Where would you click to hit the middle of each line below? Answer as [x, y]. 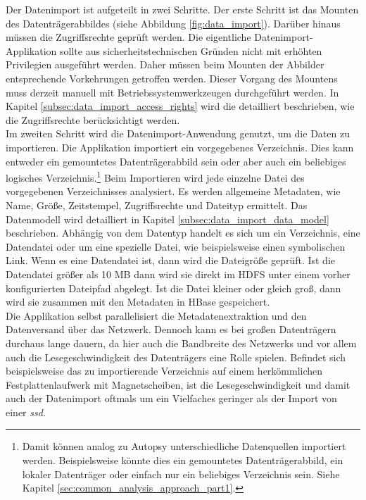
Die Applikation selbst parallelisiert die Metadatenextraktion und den [156, 315]
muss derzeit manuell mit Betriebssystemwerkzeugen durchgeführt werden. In [172, 92]
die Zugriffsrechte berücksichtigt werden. [93, 119]
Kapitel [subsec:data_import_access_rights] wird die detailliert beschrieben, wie [180, 106]
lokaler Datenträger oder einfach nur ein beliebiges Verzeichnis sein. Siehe [181, 474]
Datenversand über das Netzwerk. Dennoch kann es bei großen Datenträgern [171, 329]
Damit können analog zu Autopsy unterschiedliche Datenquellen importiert [184, 446]
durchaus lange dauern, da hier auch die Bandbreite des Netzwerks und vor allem [181, 343]
